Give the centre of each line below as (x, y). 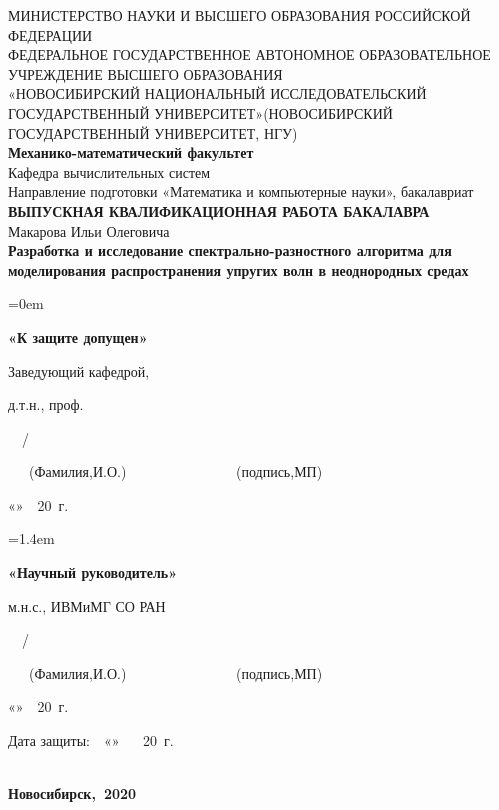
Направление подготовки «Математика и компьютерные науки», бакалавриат (241, 191)
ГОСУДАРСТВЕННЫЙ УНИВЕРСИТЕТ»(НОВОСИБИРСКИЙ (200, 112)
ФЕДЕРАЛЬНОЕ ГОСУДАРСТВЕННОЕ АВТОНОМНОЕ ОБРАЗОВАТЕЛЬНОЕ (249, 54)
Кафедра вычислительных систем (109, 171)
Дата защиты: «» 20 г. (91, 740)
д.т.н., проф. (46, 404)
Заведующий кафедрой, (79, 370)
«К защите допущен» (78, 336)
